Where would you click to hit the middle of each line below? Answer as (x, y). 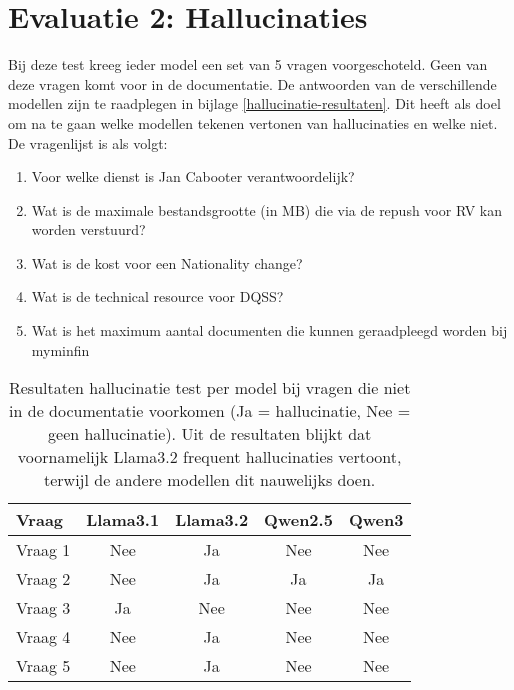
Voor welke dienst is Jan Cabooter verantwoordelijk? (193, 176)
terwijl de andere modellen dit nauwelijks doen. (210, 480)
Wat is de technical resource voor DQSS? (157, 296)
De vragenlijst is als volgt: (88, 142)
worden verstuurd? (88, 229)
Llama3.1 (123, 520)
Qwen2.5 (298, 520)
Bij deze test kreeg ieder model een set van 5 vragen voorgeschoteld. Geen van (248, 64)
